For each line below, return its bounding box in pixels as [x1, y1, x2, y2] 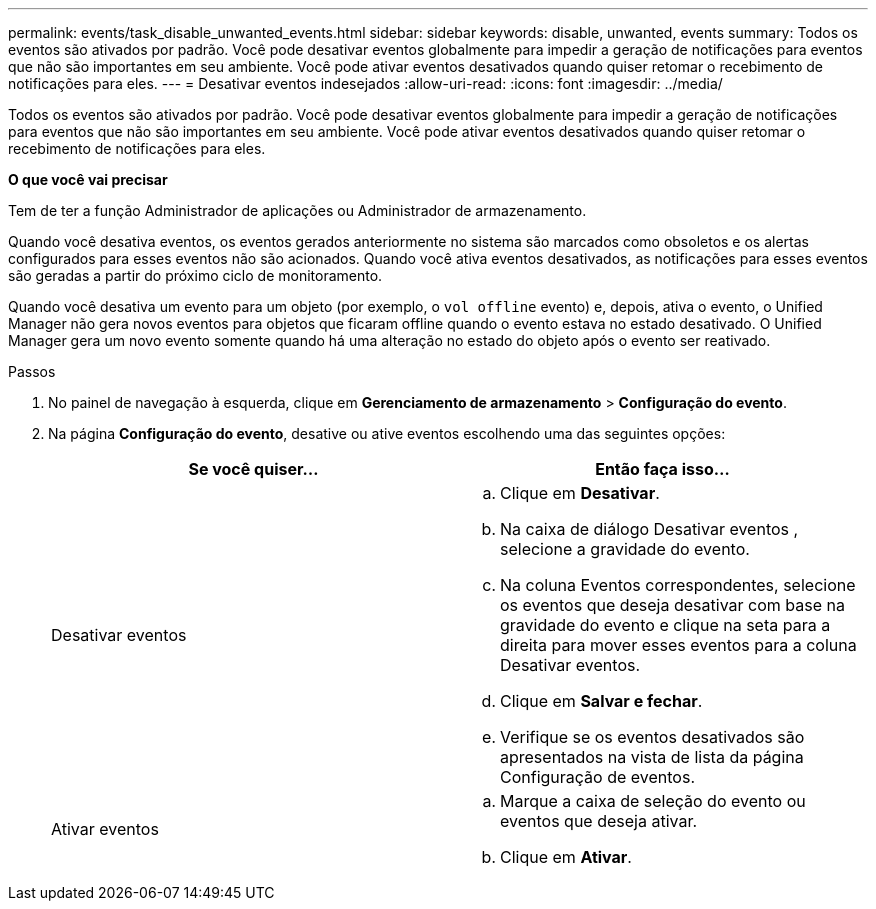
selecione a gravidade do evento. [500, 539, 750, 559]
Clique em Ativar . [500, 847, 632, 867]
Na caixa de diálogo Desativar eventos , [500, 519, 799, 539]
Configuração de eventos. [500, 767, 696, 787]
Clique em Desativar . [500, 483, 660, 503]
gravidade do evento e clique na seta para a [500, 615, 831, 635]
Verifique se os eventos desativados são [500, 727, 805, 747]
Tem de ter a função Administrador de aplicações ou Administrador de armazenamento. [8, 202, 587, 219]
